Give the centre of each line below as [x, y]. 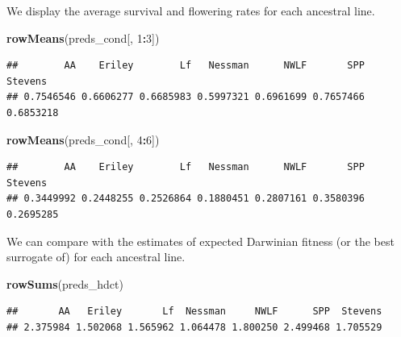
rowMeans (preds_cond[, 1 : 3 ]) [83, 37]
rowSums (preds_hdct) [65, 283]
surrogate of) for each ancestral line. [96, 257]
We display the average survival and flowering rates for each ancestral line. [191, 10]
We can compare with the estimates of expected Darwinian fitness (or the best [200, 241]
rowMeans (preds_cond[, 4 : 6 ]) [83, 139]
